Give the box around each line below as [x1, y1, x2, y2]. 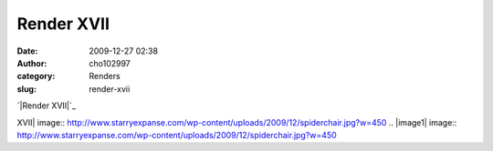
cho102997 [89, 57, 131, 68]
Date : [16, 45, 38, 56]
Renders [89, 71, 121, 82]
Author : [16, 57, 47, 68]
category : [16, 71, 56, 82]
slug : [16, 83, 37, 95]
